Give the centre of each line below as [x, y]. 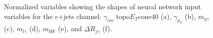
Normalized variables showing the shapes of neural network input [103, 6]
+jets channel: [80, 16]
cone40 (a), [155, 16]
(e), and [70, 28]
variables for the [28, 16]
